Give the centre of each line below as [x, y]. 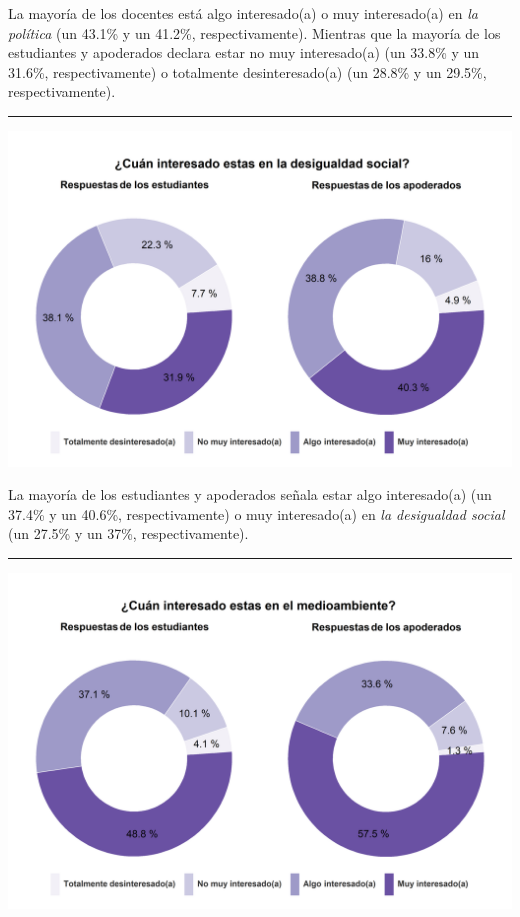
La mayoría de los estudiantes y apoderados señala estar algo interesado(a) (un [250, 494]
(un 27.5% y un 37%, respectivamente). [128, 533]
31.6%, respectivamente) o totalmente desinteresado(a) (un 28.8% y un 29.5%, [247, 71]
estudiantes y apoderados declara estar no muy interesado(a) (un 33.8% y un [244, 52]
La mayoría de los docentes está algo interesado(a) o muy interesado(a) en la [243, 13]
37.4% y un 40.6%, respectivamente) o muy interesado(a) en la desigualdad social [256, 513]
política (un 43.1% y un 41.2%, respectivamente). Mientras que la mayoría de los [254, 32]
